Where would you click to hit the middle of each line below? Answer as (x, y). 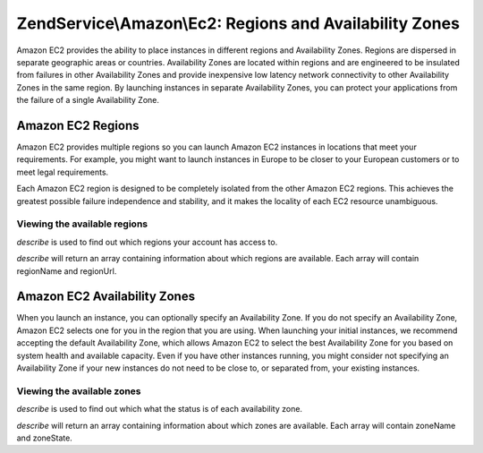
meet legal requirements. (63, 172)
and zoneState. (45, 438)
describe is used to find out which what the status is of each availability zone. (160, 409)
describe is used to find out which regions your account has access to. (147, 242)
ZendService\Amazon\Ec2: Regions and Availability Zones (238, 23)
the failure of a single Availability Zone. (88, 100)
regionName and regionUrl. (67, 271)
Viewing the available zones (79, 391)
